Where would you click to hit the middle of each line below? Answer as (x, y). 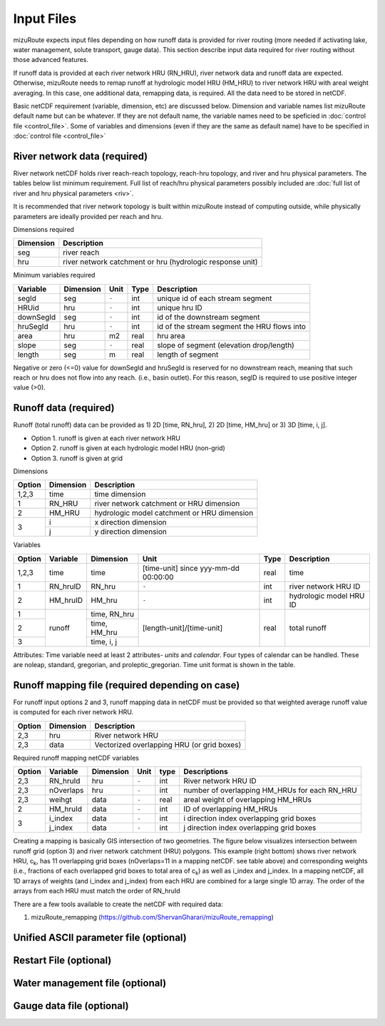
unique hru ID (180, 308)
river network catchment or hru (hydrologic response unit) (160, 262)
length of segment (188, 355)
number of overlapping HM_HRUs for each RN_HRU (270, 791)
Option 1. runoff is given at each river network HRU (106, 438)
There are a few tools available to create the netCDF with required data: (118, 904)
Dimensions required (44, 229)
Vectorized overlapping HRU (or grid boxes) (168, 744)
